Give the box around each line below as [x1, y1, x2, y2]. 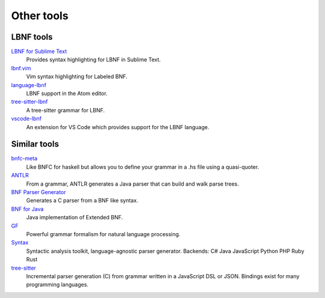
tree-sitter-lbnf [11, 98, 48, 105]
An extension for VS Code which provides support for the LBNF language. [26, 123, 209, 130]
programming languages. [26, 281, 88, 288]
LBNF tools [11, 32, 53, 42]
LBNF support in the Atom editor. [26, 90, 108, 97]
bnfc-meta [11, 155, 37, 162]
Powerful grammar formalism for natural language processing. [26, 231, 181, 237]
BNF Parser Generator [11, 189, 66, 196]
